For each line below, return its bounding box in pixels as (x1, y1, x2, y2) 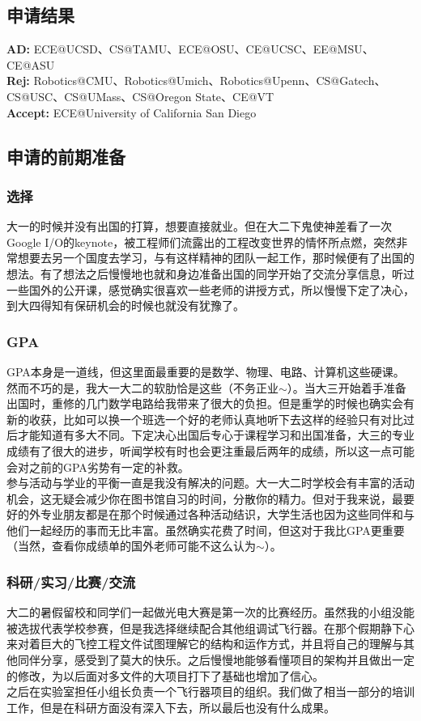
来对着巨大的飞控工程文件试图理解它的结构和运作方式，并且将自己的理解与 (6, 635, 403, 652)
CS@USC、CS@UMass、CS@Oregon (6, 87, 192, 104)
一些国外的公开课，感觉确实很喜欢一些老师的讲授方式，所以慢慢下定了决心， (6, 281, 415, 298)
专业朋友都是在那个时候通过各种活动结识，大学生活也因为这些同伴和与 (40, 506, 415, 523)
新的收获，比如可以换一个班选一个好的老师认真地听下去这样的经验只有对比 (6, 410, 403, 427)
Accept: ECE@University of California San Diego (6, 104, 257, 121)
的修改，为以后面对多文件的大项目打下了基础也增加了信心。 (6, 667, 324, 684)
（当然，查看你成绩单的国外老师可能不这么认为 (6, 537, 256, 554)
